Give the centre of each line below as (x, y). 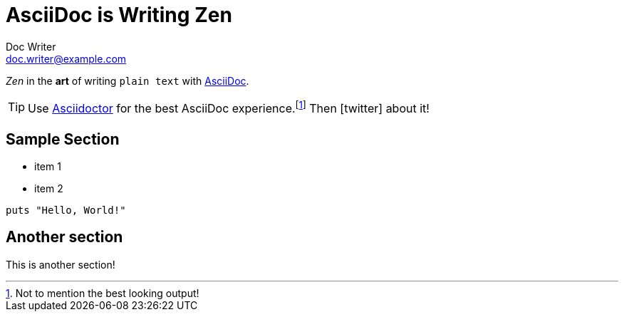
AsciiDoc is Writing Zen (119, 15)
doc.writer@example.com (66, 58)
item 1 (48, 166)
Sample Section (63, 139)
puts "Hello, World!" (66, 210)
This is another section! (61, 264)
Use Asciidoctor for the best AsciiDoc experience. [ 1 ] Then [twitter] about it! (229, 107)
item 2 (49, 188)
